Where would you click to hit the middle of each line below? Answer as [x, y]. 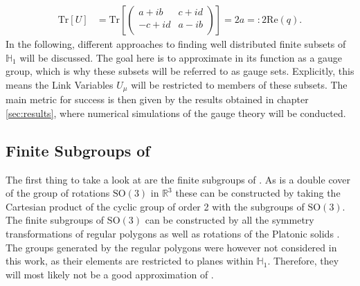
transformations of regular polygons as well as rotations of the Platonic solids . [173, 234]
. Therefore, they [303, 261]
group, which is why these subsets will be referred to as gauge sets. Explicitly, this [180, 71]
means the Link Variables [60, 84]
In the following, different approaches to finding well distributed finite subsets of [176, 44]
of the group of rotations [58, 193]
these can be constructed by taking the [258, 193]
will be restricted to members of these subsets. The [239, 84]
